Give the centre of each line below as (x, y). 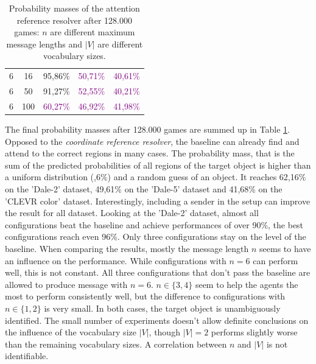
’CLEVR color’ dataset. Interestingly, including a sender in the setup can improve (158, 201)
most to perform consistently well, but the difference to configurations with (145, 296)
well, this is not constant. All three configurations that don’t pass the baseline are (158, 272)
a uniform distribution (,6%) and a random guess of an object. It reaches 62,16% (156, 177)
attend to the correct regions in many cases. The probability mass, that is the (150, 153)
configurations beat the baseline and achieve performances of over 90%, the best (154, 224)
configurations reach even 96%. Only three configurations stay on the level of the (156, 236)
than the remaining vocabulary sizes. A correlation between (116, 344)
